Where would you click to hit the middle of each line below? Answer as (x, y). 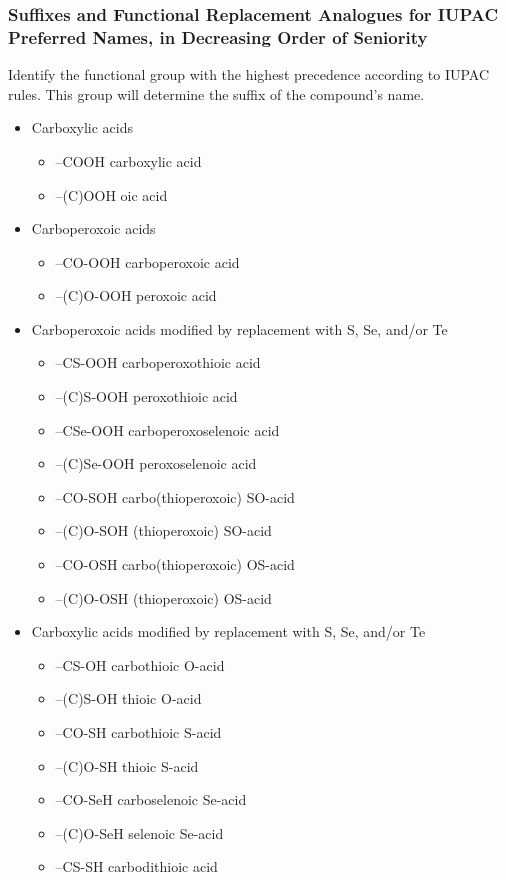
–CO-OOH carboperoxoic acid (147, 261)
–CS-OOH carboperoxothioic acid (158, 362)
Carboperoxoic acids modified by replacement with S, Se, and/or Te (239, 328)
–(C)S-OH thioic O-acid (128, 698)
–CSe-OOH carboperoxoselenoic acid (167, 429)
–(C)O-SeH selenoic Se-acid (139, 832)
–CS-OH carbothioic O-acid (140, 664)
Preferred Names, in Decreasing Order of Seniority (218, 36)
